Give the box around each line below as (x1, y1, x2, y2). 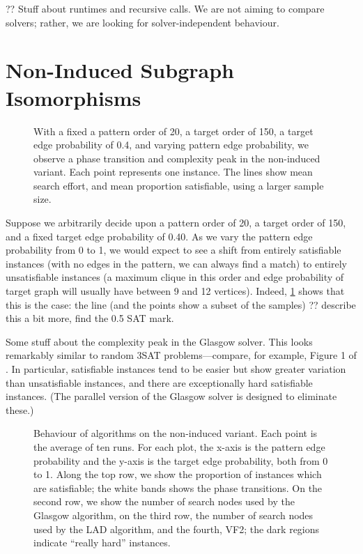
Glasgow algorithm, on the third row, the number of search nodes (33, 507, 314, 522)
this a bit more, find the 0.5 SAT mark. (6, 311, 174, 325)
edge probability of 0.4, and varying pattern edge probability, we (33, 137, 309, 152)
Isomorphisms (6, 83, 141, 111)
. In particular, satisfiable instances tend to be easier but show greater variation (6, 362, 346, 376)
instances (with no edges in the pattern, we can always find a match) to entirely (6, 256, 347, 270)
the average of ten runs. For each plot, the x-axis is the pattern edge (33, 439, 325, 454)
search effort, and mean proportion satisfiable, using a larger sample (33, 178, 324, 192)
